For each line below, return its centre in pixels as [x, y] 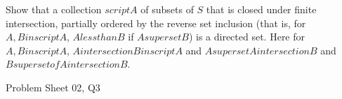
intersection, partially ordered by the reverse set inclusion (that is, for [156, 23]
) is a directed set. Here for [247, 37]
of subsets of [167, 9]
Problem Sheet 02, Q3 [53, 87]
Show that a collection [54, 9]
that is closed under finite [261, 9]
